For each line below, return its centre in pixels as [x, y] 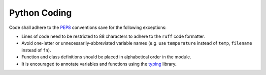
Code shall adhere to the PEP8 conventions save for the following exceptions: [88, 27]
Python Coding [40, 13]
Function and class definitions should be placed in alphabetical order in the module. [106, 57]
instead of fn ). [36, 50]
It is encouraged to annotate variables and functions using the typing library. [99, 64]
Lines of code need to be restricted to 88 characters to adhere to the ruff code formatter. [113, 36]
